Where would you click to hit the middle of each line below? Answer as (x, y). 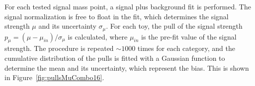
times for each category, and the (186, 48)
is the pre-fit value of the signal (189, 36)
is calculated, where (98, 36)
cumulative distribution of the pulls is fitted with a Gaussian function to (115, 58)
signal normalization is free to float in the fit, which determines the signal (117, 16)
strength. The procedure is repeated (59, 48)
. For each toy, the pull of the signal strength (174, 26)
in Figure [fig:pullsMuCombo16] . (54, 77)
